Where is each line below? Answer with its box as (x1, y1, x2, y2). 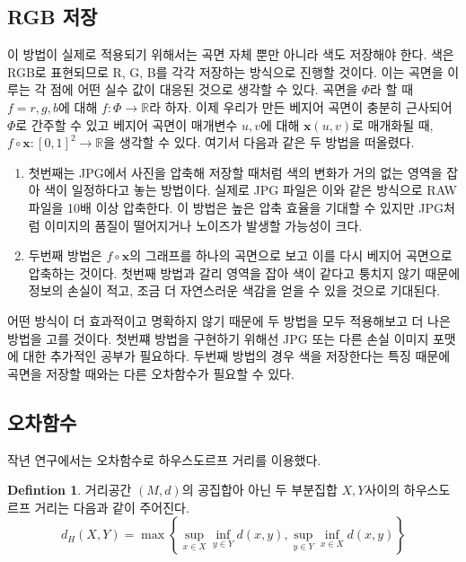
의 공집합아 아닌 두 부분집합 (181, 480, 338, 499)
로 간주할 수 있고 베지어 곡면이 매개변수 (15, 115, 238, 134)
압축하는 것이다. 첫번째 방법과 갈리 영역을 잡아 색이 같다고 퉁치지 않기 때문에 (28, 263, 461, 282)
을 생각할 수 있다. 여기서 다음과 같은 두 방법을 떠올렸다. (103, 133, 415, 152)
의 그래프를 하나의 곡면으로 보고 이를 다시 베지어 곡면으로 (129, 246, 453, 265)
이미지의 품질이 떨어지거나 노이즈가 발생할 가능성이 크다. (44, 215, 363, 234)
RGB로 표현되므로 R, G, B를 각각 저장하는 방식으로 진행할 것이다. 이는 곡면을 (7, 62, 444, 81)
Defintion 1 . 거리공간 (7, 480, 132, 499)
